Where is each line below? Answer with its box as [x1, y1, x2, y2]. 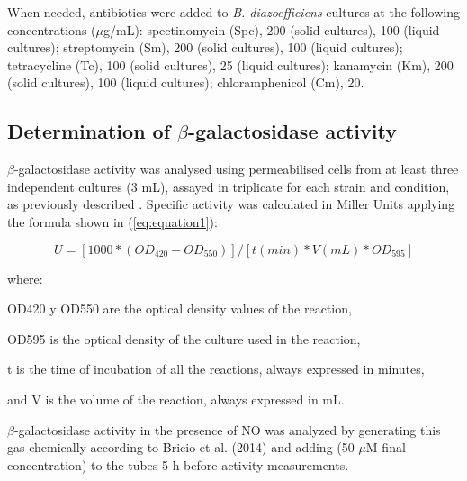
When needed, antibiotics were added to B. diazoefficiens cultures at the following [7, 3, 461, 21]
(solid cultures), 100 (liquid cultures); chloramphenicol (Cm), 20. [7, 73, 364, 92]
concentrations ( [7, 20, 96, 39]
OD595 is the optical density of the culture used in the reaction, [7, 329, 361, 348]
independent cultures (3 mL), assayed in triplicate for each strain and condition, [7, 177, 450, 195]
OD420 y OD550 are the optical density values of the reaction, [7, 299, 352, 318]
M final [365, 438, 406, 457]
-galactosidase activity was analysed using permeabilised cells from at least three [13, 159, 459, 178]
